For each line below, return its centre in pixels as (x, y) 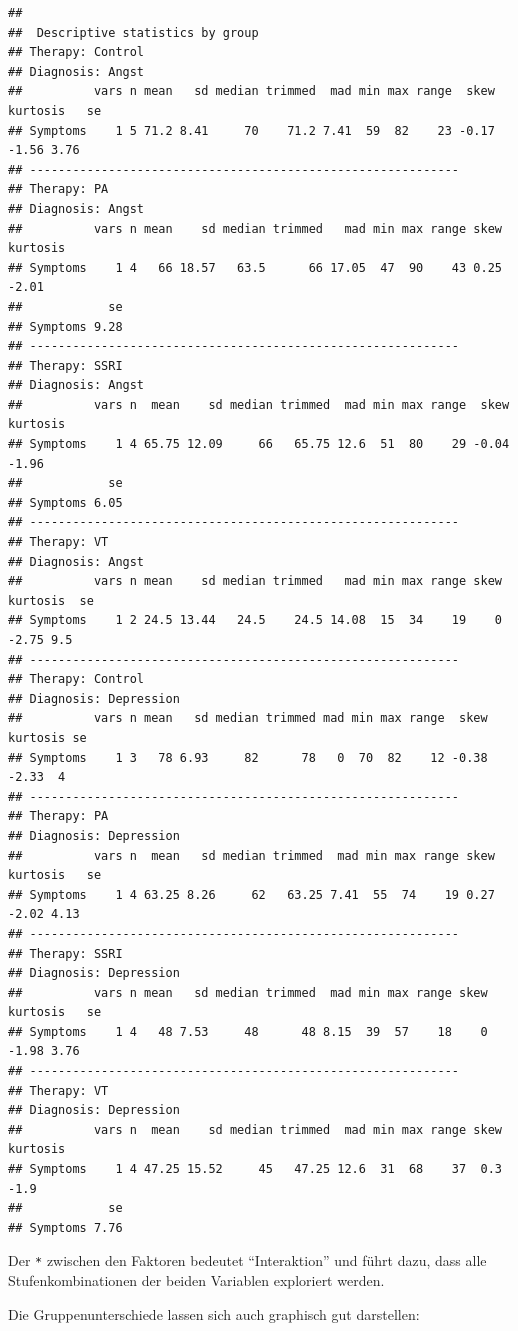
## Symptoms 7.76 (65, 1227)
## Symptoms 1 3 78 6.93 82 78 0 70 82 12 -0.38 (248, 757)
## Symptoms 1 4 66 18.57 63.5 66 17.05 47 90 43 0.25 (255, 267)
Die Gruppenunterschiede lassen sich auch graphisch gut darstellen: (214, 1313)
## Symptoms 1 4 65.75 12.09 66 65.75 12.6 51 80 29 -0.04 (259, 444)
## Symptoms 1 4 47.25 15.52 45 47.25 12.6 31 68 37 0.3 (255, 1169)
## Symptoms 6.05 (65, 502)
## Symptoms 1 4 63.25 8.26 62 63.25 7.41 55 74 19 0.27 (251, 894)
